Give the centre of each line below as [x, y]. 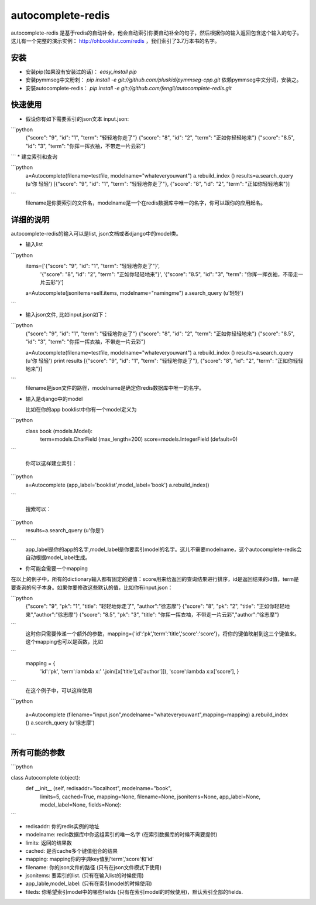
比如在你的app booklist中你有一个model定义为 [81, 409]
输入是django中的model [54, 399]
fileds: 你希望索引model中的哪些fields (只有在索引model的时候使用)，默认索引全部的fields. [134, 892]
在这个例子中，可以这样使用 [59, 690]
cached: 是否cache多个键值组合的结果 [72, 850]
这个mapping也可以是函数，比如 [64, 641]
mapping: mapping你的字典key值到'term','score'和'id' [90, 859]
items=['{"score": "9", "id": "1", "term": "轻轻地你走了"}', [93, 266]
